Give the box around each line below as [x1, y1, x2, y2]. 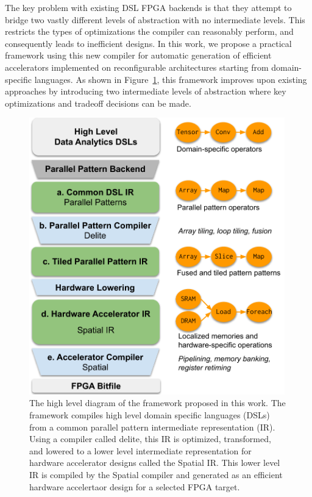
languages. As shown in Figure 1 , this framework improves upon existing [34, 73, 307, 85]
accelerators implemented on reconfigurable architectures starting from [5, 60, 269, 73]
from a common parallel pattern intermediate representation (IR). [29, 420, 275, 433]
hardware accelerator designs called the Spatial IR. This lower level [29, 456, 280, 469]
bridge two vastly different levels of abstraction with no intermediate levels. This [5, 13, 305, 26]
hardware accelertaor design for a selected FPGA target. [29, 480, 240, 493]
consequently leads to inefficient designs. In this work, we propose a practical [5, 37, 292, 49]
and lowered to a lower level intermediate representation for [29, 444, 252, 457]
